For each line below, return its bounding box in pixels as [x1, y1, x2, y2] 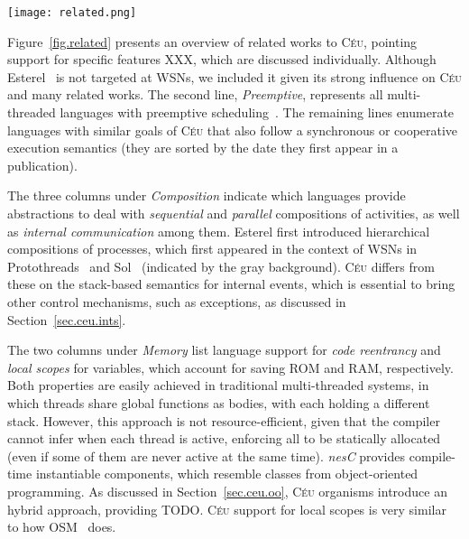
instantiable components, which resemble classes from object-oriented [35, 464, 418, 483]
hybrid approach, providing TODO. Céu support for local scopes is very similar [7, 499, 446, 518]
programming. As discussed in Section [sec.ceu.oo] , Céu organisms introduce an [7, 481, 447, 500]
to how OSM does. [7, 517, 116, 536]
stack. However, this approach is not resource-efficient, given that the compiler [7, 411, 440, 430]
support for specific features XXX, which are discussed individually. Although [7, 50, 437, 69]
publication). [7, 155, 78, 174]
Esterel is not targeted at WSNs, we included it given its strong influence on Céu [7, 67, 462, 86]
